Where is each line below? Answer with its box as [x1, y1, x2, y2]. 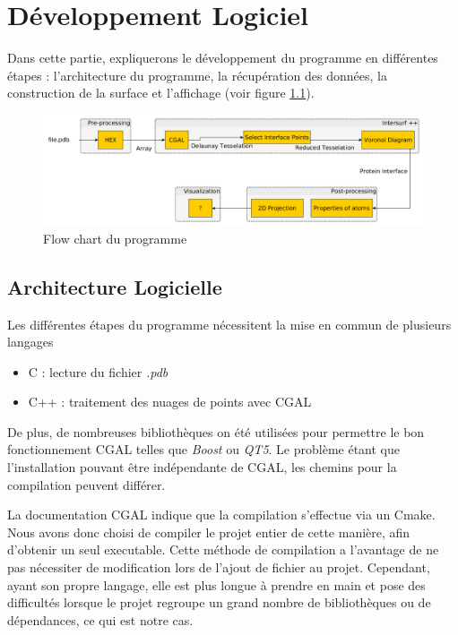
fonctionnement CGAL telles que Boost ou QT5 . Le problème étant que [7, 440, 400, 459]
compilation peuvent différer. [7, 475, 166, 493]
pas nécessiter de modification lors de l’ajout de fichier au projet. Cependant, [7, 558, 430, 577]
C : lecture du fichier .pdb [28, 362, 169, 381]
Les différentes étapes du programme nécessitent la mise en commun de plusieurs [7, 314, 452, 333]
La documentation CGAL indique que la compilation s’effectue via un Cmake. [7, 505, 436, 524]
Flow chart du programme [43, 228, 187, 247]
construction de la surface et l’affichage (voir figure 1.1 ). [7, 83, 315, 102]
